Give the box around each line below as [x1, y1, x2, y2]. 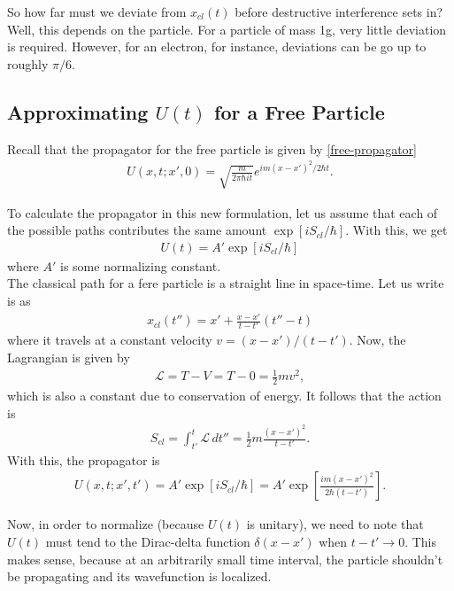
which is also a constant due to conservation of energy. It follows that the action [7, 385, 442, 404]
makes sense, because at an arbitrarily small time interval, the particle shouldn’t [7, 549, 443, 568]
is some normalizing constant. [60, 256, 221, 275]
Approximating [7, 97, 149, 125]
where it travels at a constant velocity [7, 330, 212, 349]
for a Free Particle [214, 97, 385, 125]
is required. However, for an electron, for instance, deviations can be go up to [7, 37, 427, 56]
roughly [7, 54, 49, 73]
